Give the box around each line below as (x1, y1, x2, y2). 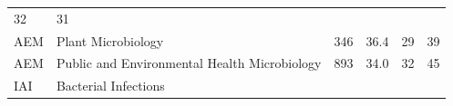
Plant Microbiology (56, 31, 164, 50)
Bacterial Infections (56, 76, 165, 95)
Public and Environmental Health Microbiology (56, 53, 322, 72)
